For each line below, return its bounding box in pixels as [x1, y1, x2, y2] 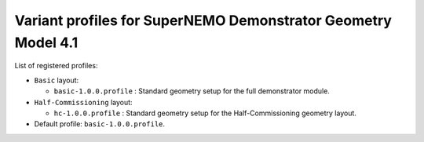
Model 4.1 [14, 34, 79, 51]
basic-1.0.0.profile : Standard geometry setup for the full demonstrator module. [53, 86, 330, 96]
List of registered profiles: [14, 61, 98, 71]
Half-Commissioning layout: [34, 97, 133, 107]
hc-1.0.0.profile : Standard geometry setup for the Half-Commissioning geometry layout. [53, 108, 357, 118]
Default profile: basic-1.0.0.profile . [34, 119, 165, 129]
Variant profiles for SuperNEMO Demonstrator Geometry [14, 12, 393, 29]
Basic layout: [34, 75, 79, 85]
